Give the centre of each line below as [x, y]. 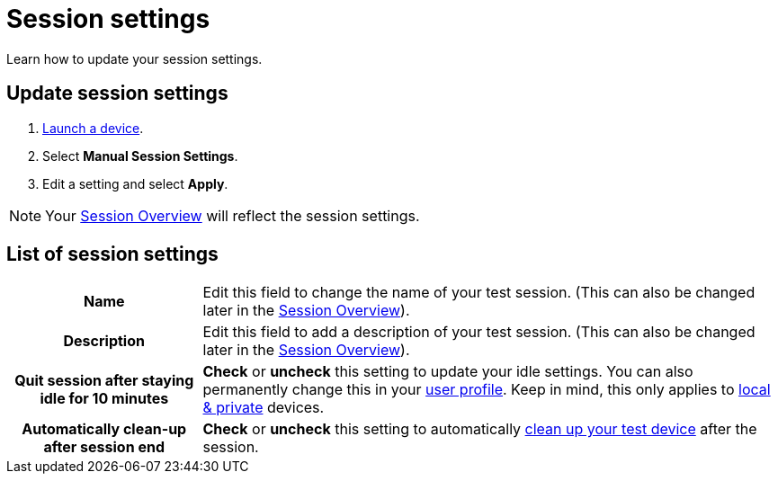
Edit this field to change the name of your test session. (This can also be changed [479, 293]
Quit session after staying [104, 381]
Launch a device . [93, 128]
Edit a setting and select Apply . [135, 183]
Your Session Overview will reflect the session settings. [233, 215]
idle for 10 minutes [104, 399]
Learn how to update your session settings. [134, 58]
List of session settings [112, 254]
